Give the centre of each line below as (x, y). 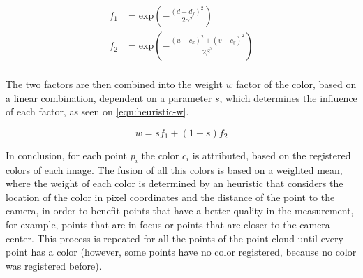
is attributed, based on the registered (272, 155)
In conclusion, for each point (66, 155)
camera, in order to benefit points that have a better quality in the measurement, (180, 211)
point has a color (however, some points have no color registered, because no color (181, 252)
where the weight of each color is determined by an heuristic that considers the (175, 183)
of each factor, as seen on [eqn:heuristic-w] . (97, 111)
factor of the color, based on (296, 84)
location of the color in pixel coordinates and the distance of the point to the (170, 197)
